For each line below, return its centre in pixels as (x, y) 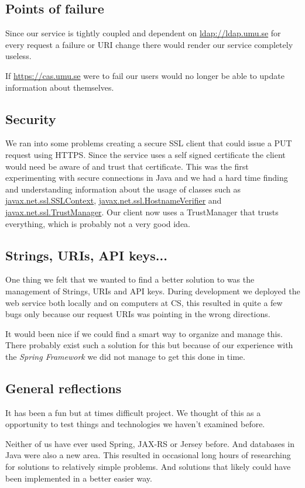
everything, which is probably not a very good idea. (98, 223)
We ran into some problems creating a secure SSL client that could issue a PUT (149, 143)
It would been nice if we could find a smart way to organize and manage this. (144, 333)
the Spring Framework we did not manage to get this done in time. (125, 356)
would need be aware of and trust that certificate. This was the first (127, 166)
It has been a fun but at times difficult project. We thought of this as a (133, 412)
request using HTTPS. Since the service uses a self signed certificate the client (145, 154)
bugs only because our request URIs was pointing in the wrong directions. (138, 314)
